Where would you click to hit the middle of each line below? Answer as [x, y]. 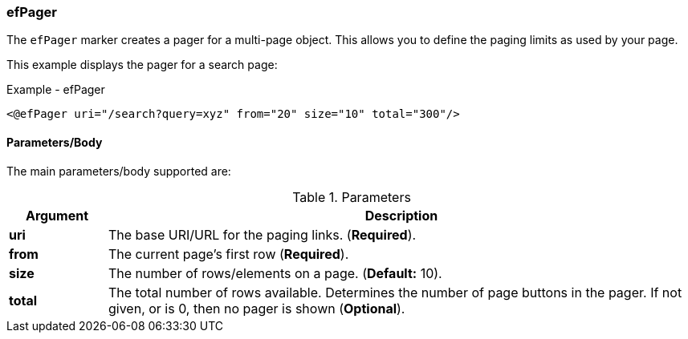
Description [401, 215]
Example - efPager [56, 90]
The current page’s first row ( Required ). [228, 254]
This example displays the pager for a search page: [142, 65]
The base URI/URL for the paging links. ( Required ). [262, 234]
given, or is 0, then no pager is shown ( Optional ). [256, 308]
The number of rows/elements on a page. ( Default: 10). [275, 273]
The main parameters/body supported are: [119, 171]
